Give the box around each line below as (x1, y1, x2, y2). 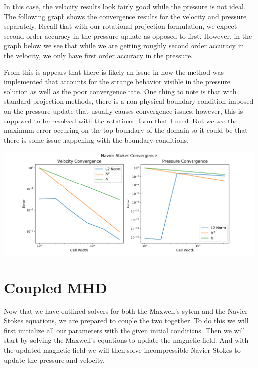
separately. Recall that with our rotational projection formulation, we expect (4, 21, 237, 31)
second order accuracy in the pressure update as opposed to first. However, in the (4, 30, 252, 41)
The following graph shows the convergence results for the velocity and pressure (4, 11, 247, 21)
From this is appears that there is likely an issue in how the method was (4, 66, 224, 77)
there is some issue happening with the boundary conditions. (4, 134, 189, 145)
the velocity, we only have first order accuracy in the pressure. (4, 50, 193, 60)
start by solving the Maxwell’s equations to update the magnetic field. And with (4, 335, 249, 345)
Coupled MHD (4, 277, 107, 297)
